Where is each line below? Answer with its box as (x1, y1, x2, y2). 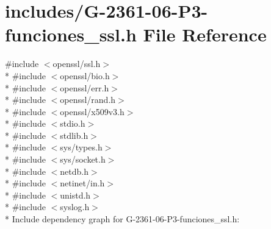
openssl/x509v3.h (60, 105, 125, 118)
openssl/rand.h (60, 93, 116, 106)
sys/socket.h (60, 153, 106, 166)
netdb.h (60, 164, 89, 177)
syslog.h (60, 200, 90, 213)
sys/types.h (60, 141, 103, 153)
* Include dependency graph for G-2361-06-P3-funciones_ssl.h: (5, 213, 240, 225)
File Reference (143, 22, 267, 47)
